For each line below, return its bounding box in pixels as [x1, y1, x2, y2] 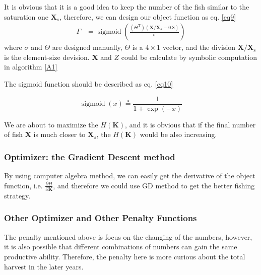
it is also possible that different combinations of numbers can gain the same [4, 241, 237, 252]
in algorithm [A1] [4, 61, 57, 72]
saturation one [4, 11, 49, 22]
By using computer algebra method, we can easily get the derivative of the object [4, 170, 255, 181]
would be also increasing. [140, 129, 217, 140]
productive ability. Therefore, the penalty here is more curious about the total [4, 251, 245, 261]
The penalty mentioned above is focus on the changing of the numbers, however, [4, 231, 252, 242]
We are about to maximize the [4, 119, 98, 129]
